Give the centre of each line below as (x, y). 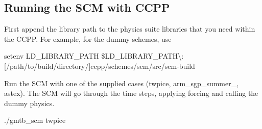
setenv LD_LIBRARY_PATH (52, 56)
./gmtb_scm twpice (35, 120)
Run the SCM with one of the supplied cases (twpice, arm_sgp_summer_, (122, 83)
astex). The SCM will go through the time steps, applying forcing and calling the (131, 93)
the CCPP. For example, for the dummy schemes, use (88, 38)
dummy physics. (29, 103)
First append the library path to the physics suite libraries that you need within (130, 29)
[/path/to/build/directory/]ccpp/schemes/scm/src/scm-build (100, 66)
